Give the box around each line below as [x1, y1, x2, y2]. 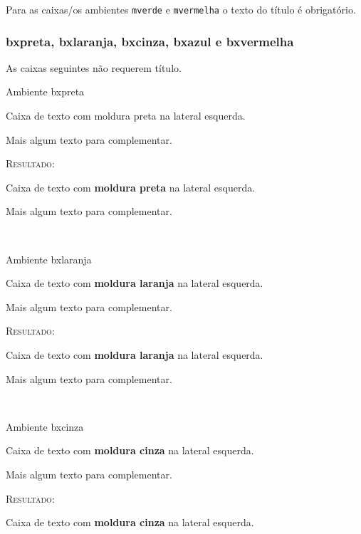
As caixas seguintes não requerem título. [6, 60, 182, 75]
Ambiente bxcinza [6, 419, 84, 434]
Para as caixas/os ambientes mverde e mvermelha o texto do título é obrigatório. [6, 2, 356, 16]
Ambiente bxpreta [6, 84, 85, 99]
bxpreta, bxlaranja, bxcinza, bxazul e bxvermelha [6, 32, 294, 50]
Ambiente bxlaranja [6, 251, 92, 266]
